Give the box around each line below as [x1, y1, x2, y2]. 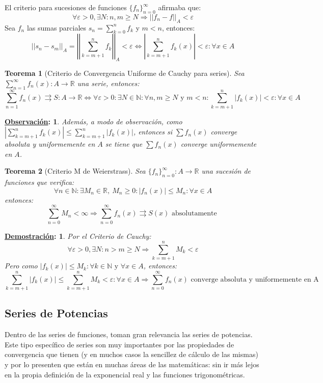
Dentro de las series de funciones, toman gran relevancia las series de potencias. [5, 329, 253, 340]
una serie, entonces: [77, 77, 140, 88]
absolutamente [171, 210, 217, 217]
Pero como [5, 260, 38, 271]
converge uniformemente [180, 139, 257, 149]
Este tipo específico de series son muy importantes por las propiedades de [5, 339, 234, 349]
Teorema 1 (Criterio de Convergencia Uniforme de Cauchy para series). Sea [5, 68, 245, 78]
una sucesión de [201, 166, 251, 176]
